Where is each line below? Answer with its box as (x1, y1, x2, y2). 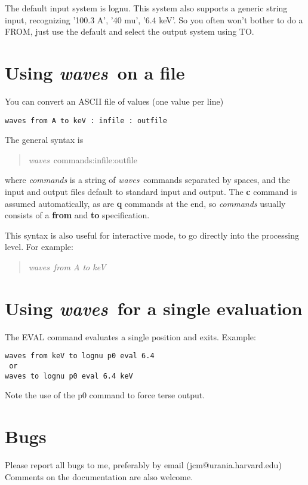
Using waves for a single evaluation (5, 295, 303, 321)
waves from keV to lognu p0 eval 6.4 (5, 352, 155, 361)
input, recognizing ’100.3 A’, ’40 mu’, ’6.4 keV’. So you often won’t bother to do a (5, 13, 303, 26)
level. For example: (5, 240, 73, 253)
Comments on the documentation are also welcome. (5, 470, 193, 483)
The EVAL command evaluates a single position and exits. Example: (5, 330, 256, 343)
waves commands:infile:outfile (28, 153, 137, 166)
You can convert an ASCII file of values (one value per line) (5, 94, 224, 107)
